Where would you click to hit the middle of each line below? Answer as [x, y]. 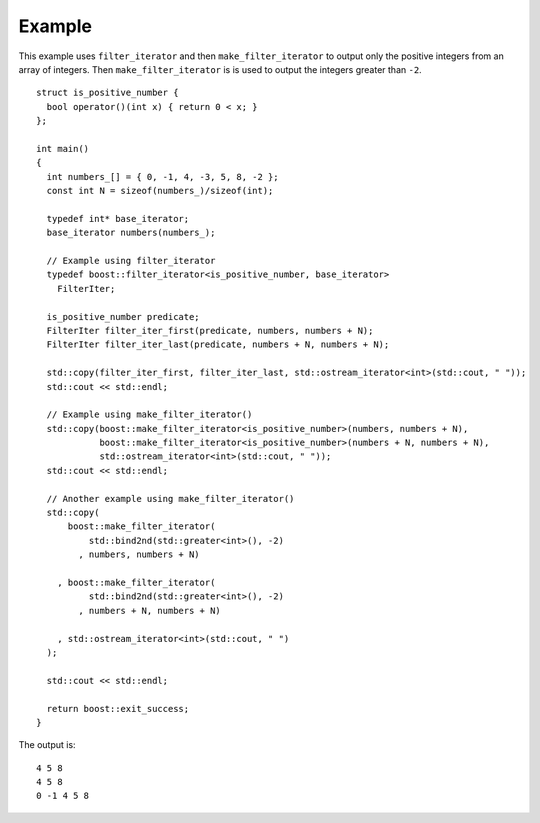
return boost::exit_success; [118, 708]
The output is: [47, 745]
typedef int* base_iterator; [118, 218]
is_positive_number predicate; [123, 316]
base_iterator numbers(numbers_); [131, 233]
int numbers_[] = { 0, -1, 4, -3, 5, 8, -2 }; [162, 176]
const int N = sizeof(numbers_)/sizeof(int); [160, 191]
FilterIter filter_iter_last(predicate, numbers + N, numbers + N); [218, 344]
